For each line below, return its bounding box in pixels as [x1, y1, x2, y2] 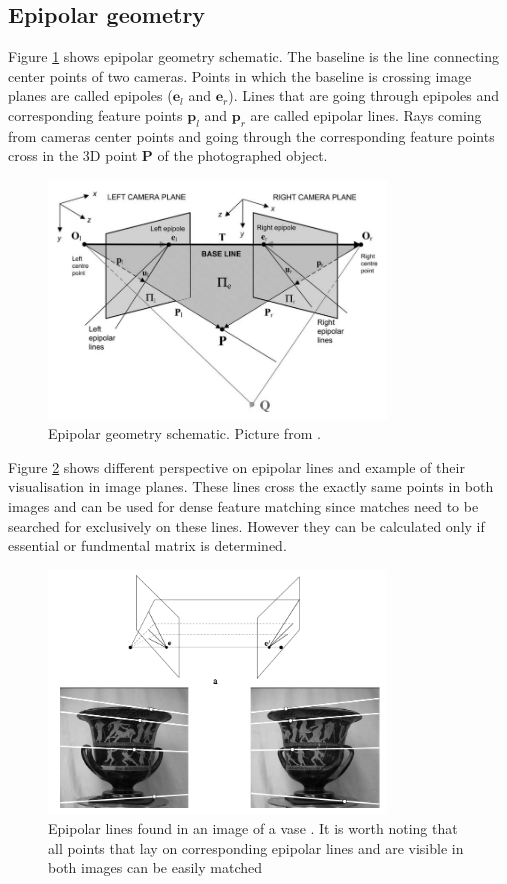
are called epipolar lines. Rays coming [250, 104, 482, 125]
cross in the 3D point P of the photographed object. [8, 145, 328, 166]
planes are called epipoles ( [8, 85, 173, 106]
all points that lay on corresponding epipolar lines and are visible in [48, 837, 464, 858]
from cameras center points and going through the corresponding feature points [8, 125, 495, 146]
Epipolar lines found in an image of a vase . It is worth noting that [48, 818, 458, 838]
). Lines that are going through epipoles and [228, 85, 500, 106]
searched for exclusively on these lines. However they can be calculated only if [8, 515, 485, 536]
